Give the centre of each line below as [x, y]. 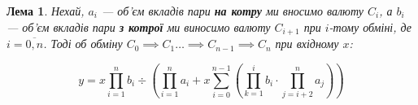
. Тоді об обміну [83, 44]
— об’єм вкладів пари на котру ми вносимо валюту [233, 11]
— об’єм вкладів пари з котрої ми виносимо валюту [139, 26]
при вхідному [307, 44]
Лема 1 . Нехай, [46, 11]
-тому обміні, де [370, 26]
